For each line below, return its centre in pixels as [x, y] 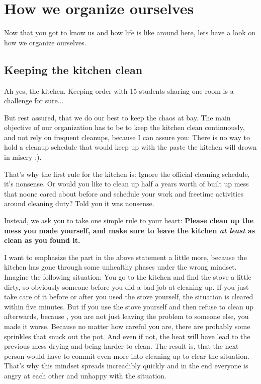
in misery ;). [23, 157]
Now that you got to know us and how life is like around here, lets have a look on [130, 33]
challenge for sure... [34, 101]
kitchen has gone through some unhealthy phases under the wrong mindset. [120, 267]
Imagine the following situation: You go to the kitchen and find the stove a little [128, 277]
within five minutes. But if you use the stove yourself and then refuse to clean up [129, 306]
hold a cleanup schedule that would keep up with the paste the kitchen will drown [130, 147]
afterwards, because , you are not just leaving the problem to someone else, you [126, 316]
